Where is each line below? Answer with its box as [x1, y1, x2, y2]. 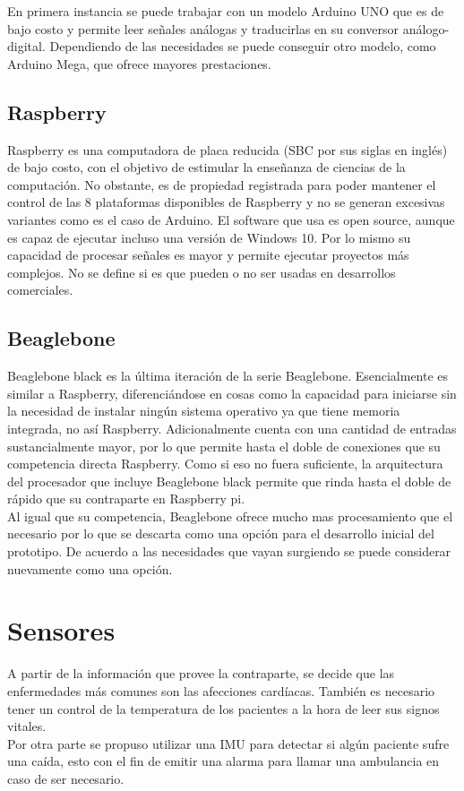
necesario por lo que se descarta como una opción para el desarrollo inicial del [7, 524, 434, 543]
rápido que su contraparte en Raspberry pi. [7, 489, 245, 508]
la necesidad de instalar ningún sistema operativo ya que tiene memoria [7, 401, 400, 420]
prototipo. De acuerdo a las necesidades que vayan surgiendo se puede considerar [7, 542, 451, 561]
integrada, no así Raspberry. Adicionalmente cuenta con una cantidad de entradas [7, 418, 457, 437]
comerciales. [7, 280, 73, 299]
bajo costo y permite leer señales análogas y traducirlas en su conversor [7, 19, 400, 38]
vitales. [7, 717, 47, 735]
